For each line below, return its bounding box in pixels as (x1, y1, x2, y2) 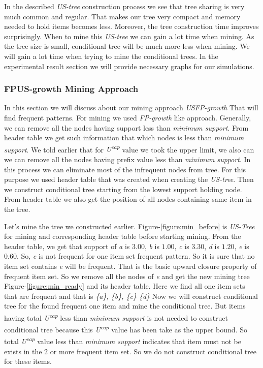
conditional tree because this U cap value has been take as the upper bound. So (4, 323, 247, 334)
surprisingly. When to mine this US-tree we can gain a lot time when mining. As (4, 30, 254, 41)
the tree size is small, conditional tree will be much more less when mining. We (4, 41, 250, 51)
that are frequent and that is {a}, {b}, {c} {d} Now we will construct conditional (4, 290, 258, 301)
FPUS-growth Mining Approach (4, 82, 139, 95)
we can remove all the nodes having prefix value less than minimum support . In (4, 154, 251, 164)
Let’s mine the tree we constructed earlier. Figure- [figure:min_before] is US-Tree (4, 221, 255, 231)
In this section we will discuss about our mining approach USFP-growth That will (4, 102, 258, 113)
